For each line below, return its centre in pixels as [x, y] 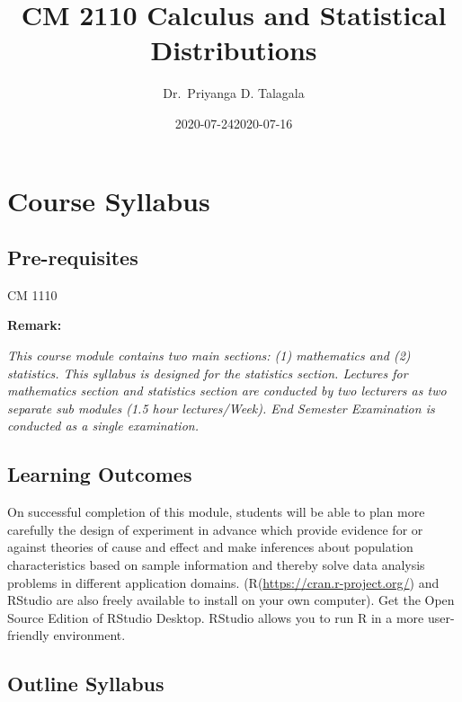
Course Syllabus [109, 200]
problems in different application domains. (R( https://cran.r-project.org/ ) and [223, 582]
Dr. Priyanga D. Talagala [234, 93]
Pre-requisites [73, 258]
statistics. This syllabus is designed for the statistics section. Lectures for [208, 373]
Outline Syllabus [86, 684]
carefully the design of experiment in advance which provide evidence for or [215, 529]
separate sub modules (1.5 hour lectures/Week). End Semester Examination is [221, 408]
